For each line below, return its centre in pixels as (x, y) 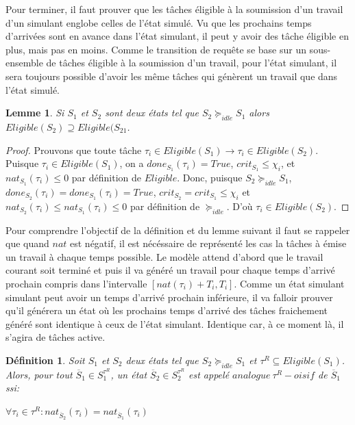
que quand (27, 243)
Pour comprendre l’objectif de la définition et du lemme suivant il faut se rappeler (178, 230)
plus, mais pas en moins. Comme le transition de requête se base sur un (156, 49)
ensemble (24, 63)
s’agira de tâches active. (56, 337)
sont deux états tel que (152, 113)
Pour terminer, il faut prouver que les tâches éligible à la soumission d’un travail (174, 9)
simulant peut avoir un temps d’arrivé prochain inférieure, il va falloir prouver (169, 297)
